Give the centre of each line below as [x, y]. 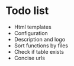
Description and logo [40, 39]
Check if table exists [39, 51]
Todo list [27, 11]
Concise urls [30, 58]
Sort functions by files [41, 46]
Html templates [33, 27]
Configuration [31, 33]
